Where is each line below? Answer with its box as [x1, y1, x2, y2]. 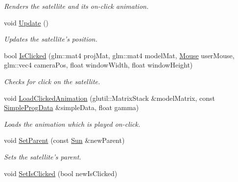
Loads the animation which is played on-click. [4, 118, 141, 129]
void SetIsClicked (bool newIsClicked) [4, 168, 118, 178]
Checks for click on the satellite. [4, 76, 100, 86]
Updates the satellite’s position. [4, 34, 97, 44]
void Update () [4, 17, 49, 27]
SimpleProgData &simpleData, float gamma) [4, 102, 139, 113]
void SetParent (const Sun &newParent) [4, 135, 125, 145]
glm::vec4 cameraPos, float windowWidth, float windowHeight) [4, 60, 193, 70]
